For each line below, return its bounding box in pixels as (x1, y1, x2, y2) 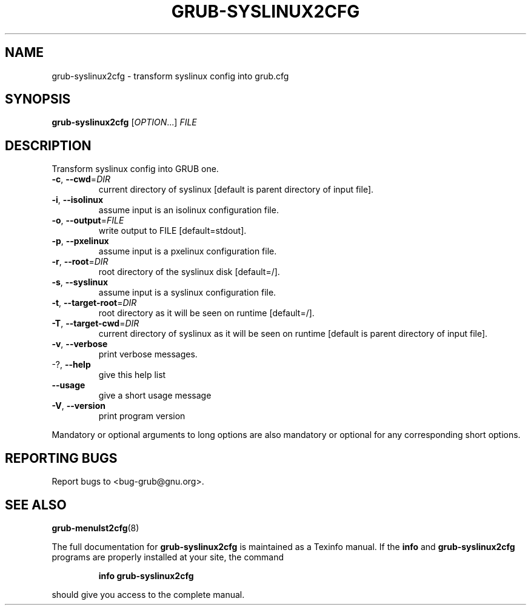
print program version (98, 411, 185, 422)
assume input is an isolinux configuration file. (98, 205, 279, 216)
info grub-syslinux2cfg (98, 570, 194, 581)
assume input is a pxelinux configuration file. (98, 246, 277, 257)
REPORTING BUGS (5, 450, 118, 466)
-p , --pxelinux (52, 236, 109, 247)
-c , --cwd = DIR (52, 174, 110, 185)
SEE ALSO (5, 497, 67, 512)
